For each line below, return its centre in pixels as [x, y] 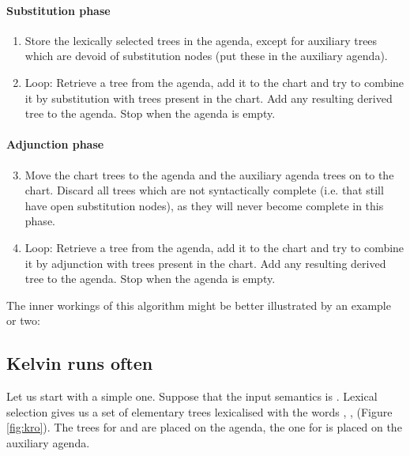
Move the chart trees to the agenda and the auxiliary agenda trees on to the [209, 174]
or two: [23, 320]
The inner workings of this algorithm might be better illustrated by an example [199, 305]
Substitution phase [58, 10]
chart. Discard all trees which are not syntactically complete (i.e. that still [204, 190]
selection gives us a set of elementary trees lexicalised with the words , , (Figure [199, 411]
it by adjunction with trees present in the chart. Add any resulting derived [205, 263]
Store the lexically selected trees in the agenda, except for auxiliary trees [201, 40]
